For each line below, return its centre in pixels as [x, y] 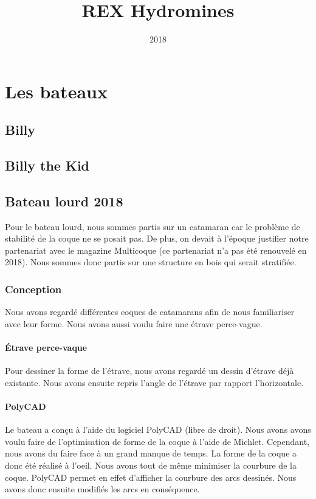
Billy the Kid [47, 165]
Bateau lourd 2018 [64, 201]
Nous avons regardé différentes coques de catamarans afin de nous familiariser [150, 312]
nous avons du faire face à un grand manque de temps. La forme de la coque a [151, 453]
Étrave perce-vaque [46, 348]
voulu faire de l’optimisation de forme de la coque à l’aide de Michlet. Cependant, [157, 441]
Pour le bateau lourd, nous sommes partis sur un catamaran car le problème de [153, 226]
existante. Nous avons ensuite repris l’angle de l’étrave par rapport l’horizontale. [154, 382]
